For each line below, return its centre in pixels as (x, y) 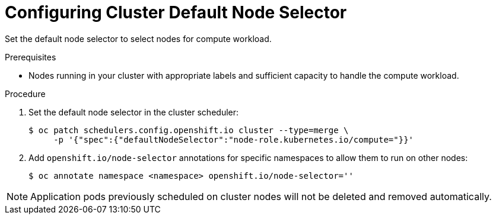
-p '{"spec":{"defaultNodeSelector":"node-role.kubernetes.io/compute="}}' (234, 139)
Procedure (25, 94)
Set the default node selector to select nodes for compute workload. (138, 38)
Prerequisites (31, 57)
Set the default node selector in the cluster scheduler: (134, 112)
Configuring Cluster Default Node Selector (176, 12)
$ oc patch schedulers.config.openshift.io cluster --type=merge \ (189, 130)
